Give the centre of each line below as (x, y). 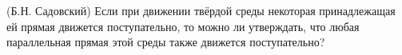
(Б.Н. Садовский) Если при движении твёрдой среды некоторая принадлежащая (201, 10)
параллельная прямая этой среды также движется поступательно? (166, 42)
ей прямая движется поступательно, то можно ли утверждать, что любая (183, 26)
